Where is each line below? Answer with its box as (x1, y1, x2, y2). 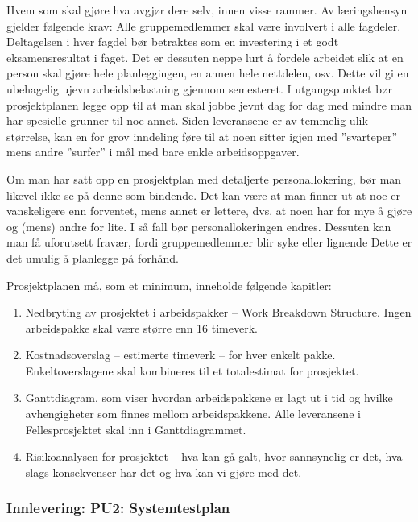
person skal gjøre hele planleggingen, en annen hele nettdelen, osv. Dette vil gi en (6, 64, 409, 81)
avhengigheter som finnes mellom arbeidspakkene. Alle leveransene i (25, 405, 361, 422)
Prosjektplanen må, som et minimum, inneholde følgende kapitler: (6, 276, 332, 293)
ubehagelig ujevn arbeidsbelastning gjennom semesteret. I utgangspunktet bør (6, 80, 392, 97)
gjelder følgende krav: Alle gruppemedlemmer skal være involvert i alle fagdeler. (6, 17, 401, 34)
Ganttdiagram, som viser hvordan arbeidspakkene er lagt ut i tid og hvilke (25, 389, 393, 406)
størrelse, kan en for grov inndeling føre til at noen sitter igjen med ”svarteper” (6, 127, 398, 144)
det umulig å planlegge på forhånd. (6, 249, 179, 266)
